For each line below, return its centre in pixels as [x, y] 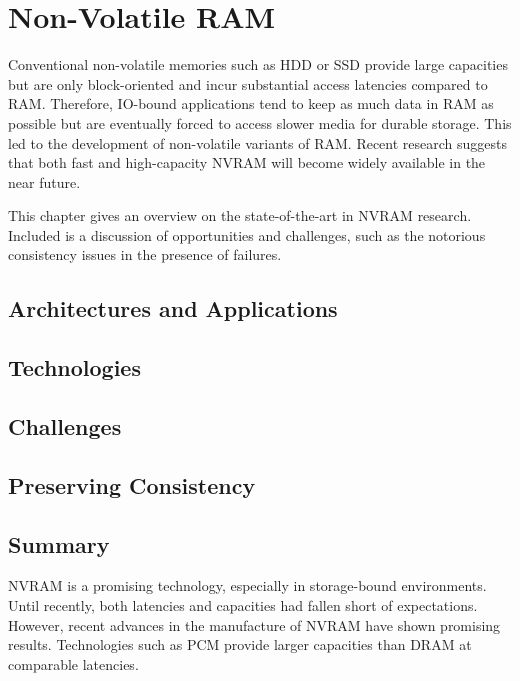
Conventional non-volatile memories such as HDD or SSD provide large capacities [258, 64]
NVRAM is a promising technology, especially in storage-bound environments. [247, 585]
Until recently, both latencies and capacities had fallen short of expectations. [243, 604]
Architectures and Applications [173, 308]
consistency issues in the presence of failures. [145, 254]
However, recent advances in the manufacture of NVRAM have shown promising [254, 624]
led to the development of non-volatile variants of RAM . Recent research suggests [258, 142]
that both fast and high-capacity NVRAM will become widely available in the [247, 162]
